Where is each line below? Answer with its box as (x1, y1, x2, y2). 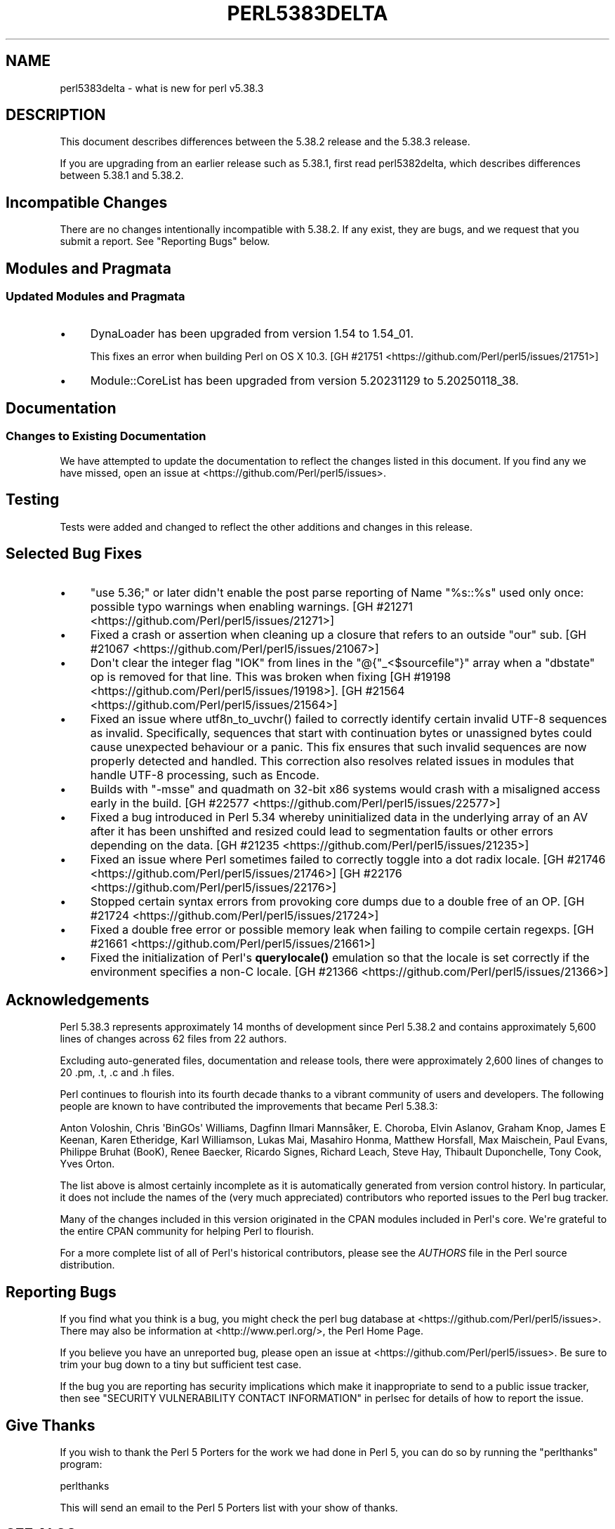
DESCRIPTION (6, 106, 106, 124)
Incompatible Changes (6, 193, 168, 211)
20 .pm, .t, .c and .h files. (60, 1066, 175, 1079)
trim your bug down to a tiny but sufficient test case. (60, 1358, 302, 1371)
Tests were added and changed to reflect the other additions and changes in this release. (60, 520, 472, 533)
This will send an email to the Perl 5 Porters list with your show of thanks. (60, 1501, 398, 1514)
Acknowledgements (6, 991, 150, 1009)
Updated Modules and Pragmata (6, 289, 185, 304)
